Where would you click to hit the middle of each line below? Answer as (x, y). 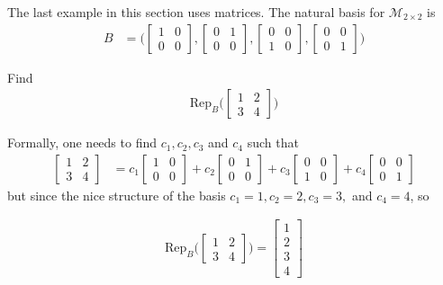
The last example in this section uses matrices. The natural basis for (196, 12)
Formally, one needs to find (82, 142)
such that (273, 142)
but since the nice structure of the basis (117, 195)
